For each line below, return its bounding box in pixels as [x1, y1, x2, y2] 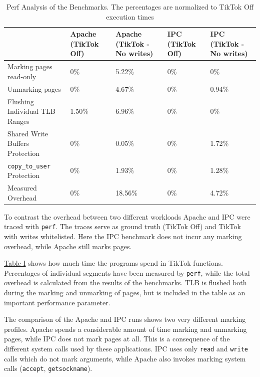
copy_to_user [7, 162, 50, 170]
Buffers [7, 138, 29, 148]
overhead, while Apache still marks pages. [4, 241, 132, 251]
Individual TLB [7, 106, 55, 116]
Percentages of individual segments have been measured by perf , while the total [4, 267, 250, 278]
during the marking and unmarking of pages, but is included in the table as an [4, 287, 245, 298]
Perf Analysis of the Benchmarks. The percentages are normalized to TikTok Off [6, 2, 253, 12]
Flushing [7, 96, 34, 106]
